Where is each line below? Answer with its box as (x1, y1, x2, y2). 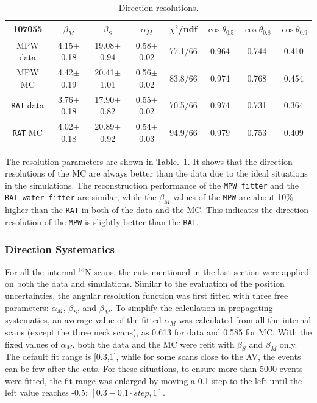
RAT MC (12, 125, 43, 138)
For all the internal (5, 265, 76, 278)
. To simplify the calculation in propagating (110, 301, 273, 314)
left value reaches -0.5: (5, 386, 88, 399)
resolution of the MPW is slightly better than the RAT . (5, 215, 199, 228)
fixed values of (5, 337, 58, 350)
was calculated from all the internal (179, 314, 312, 326)
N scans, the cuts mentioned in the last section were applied (85, 265, 309, 278)
